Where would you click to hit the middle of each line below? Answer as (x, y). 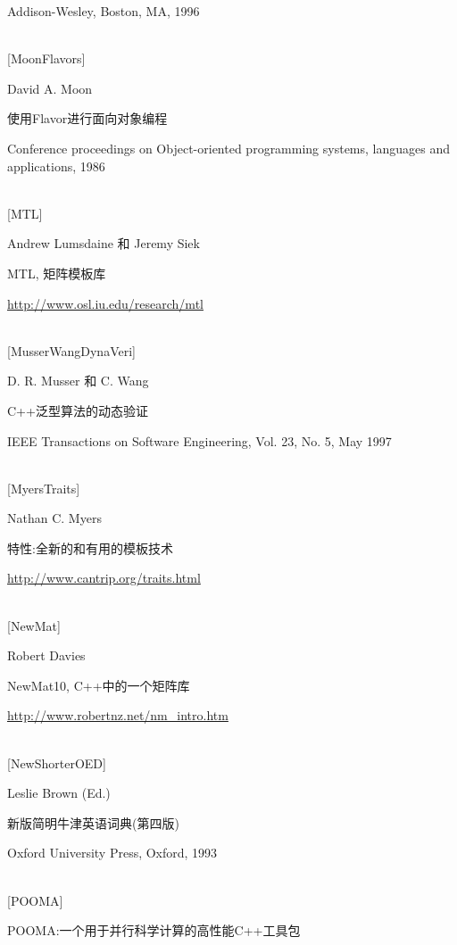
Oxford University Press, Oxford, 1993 (112, 853)
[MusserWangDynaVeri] (71, 350)
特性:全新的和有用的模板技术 (90, 547)
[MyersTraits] (44, 488)
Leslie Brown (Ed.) (59, 793)
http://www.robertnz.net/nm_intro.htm (118, 715)
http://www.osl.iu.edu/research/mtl (105, 303)
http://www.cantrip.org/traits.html (104, 578)
